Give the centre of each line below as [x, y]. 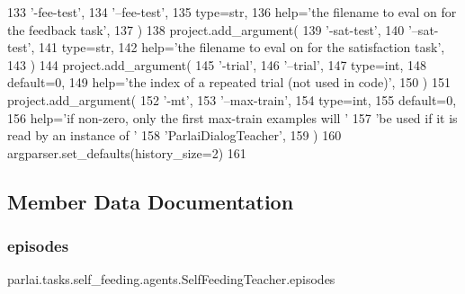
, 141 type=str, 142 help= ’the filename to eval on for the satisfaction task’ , [238, 47]
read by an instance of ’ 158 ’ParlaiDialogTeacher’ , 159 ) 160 [174, 135]
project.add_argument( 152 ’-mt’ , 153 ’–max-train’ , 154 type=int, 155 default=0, [232, 99]
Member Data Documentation [151, 201]
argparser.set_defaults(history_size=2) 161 [127, 152]
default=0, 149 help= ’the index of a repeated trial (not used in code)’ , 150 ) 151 [229, 82]
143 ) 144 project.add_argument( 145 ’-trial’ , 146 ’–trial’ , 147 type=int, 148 [217, 64]
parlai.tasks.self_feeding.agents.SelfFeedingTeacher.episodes [171, 279]
